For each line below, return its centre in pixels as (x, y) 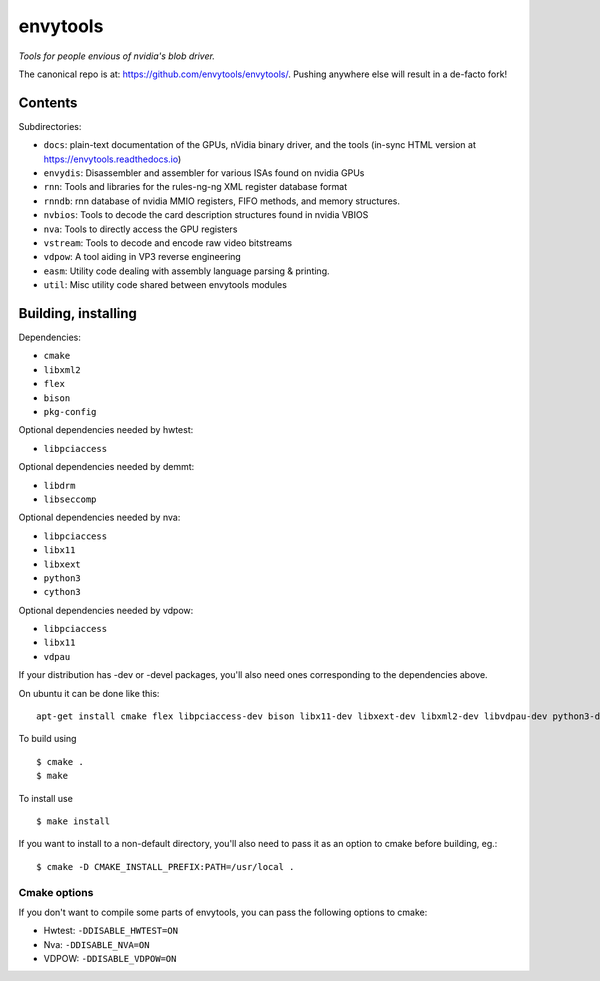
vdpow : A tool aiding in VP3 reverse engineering (142, 257)
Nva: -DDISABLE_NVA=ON (96, 944)
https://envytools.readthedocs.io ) (112, 159)
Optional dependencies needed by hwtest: (106, 430)
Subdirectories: (50, 126)
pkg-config (70, 411)
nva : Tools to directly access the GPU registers (140, 229)
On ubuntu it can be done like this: (89, 693)
